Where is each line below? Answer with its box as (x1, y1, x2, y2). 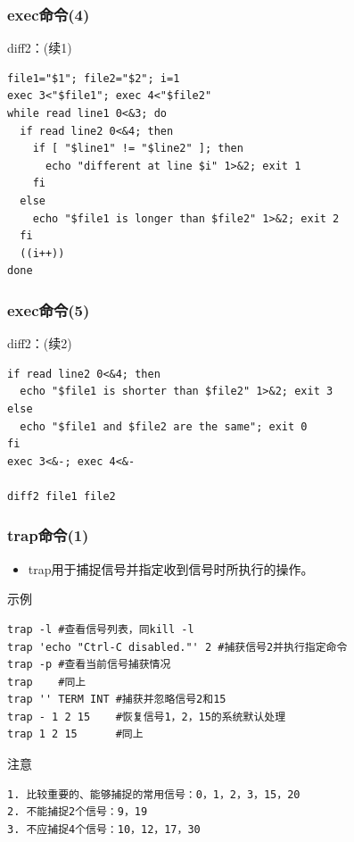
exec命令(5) (7, 298, 90, 321)
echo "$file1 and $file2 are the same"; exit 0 (20, 420, 308, 433)
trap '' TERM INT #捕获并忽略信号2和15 (7, 693, 226, 706)
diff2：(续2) (7, 334, 72, 353)
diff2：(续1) (7, 38, 72, 57)
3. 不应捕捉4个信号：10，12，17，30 (7, 822, 201, 836)
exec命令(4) (7, 3, 90, 25)
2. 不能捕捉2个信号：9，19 (7, 805, 148, 819)
